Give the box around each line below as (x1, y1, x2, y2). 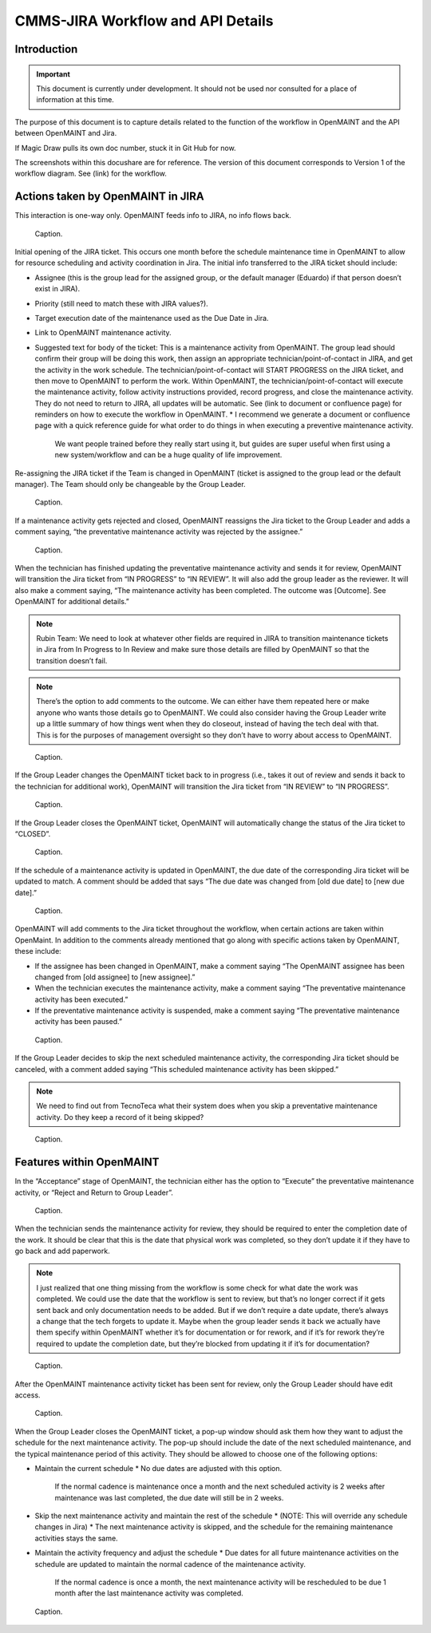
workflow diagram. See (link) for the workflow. (14, 168, 168, 179)
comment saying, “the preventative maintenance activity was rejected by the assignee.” (14, 527, 303, 536)
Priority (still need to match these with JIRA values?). (34, 299, 209, 308)
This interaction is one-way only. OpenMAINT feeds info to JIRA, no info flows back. (14, 211, 291, 220)
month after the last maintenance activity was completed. (54, 1588, 243, 1598)
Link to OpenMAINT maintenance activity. (34, 328, 172, 338)
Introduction (14, 42, 78, 56)
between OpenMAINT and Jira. (14, 129, 117, 138)
